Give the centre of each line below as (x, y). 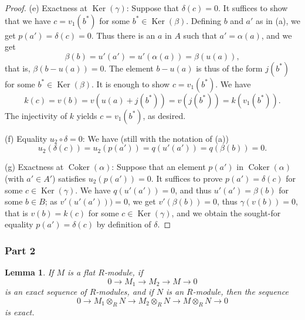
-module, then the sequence (240, 292)
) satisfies (69, 178)
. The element (129, 68)
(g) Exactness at (34, 167)
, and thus (193, 190)
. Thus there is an (123, 35)
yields (87, 115)
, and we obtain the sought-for (226, 212)
